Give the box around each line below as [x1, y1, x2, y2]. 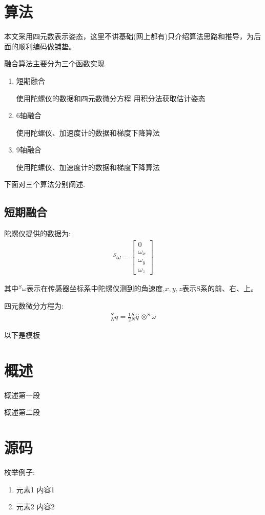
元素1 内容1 [16, 484, 55, 494]
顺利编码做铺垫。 [18, 41, 76, 51]
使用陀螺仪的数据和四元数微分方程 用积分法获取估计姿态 [16, 92, 206, 103]
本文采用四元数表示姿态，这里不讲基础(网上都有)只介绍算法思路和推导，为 [4, 31, 254, 42]
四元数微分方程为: [4, 300, 64, 311]
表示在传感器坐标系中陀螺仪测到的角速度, [26, 283, 165, 294]
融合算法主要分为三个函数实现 [4, 58, 105, 69]
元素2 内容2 [16, 501, 55, 512]
